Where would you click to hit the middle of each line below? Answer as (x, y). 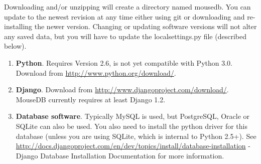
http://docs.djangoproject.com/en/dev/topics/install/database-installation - (133, 146)
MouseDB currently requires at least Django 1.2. (91, 99)
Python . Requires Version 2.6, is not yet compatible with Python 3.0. (124, 62)
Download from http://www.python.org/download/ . (96, 72)
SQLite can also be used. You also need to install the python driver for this (132, 126)
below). (15, 46)
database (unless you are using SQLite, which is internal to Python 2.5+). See (136, 136)
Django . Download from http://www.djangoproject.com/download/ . (122, 90)
